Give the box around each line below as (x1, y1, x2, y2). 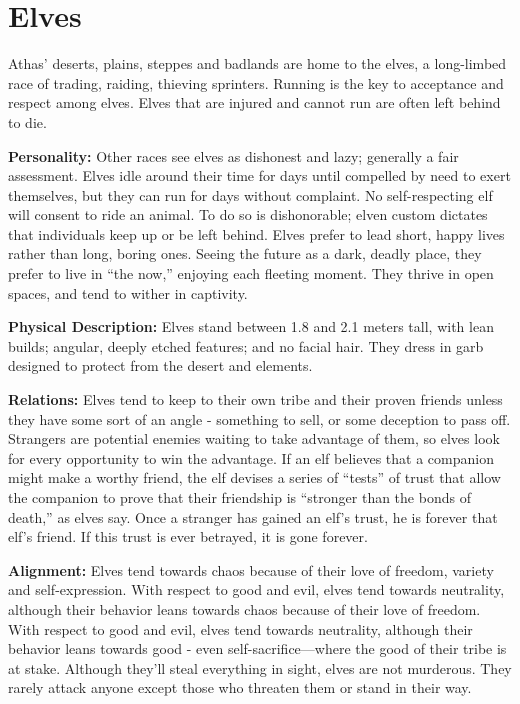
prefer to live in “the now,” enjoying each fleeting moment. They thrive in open (8, 263, 494, 284)
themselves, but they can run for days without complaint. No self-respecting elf (8, 184, 493, 205)
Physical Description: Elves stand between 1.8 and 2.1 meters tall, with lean (8, 316, 494, 337)
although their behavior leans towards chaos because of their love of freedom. (8, 598, 481, 619)
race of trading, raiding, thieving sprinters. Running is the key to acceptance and (8, 72, 504, 93)
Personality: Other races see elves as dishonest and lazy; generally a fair (8, 145, 459, 166)
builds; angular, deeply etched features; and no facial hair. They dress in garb (8, 335, 484, 356)
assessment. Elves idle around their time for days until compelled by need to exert (8, 165, 511, 186)
